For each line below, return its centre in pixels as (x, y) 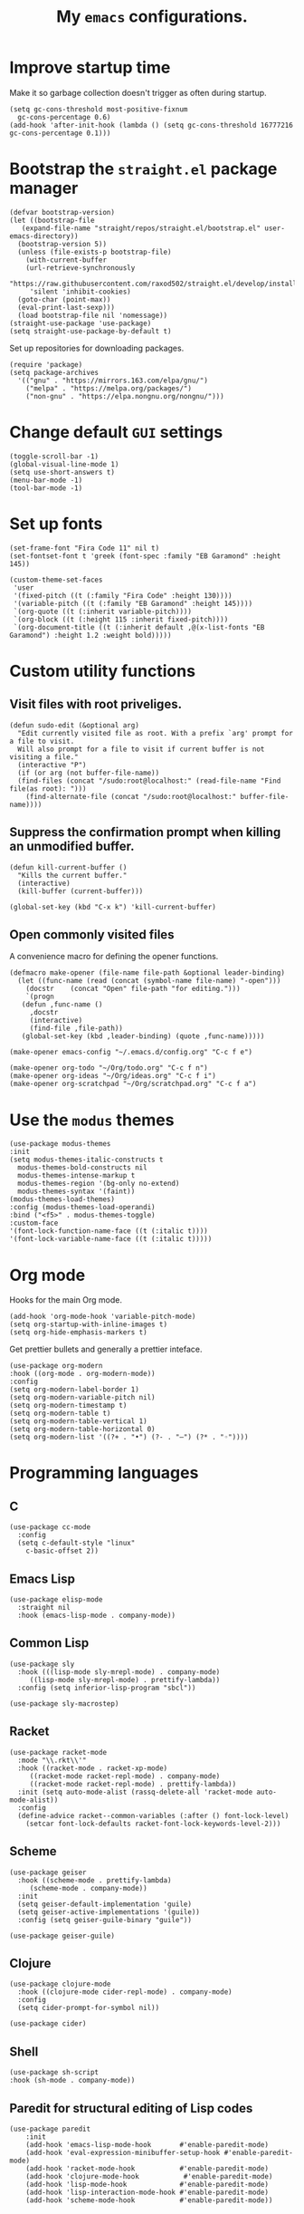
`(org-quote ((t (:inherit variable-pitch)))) (103, 611)
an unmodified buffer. (72, 847)
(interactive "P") (52, 765)
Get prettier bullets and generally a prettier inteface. (106, 1349)
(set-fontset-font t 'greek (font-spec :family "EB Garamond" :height (145, 556)
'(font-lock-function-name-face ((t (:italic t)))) (109, 1231)
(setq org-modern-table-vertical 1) (78, 1421)
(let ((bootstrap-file (52, 220)
